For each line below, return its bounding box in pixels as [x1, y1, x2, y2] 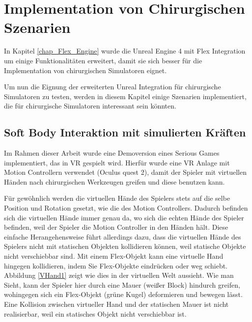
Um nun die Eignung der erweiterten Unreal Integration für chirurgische [4, 81, 221, 92]
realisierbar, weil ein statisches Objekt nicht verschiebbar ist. [4, 308, 187, 319]
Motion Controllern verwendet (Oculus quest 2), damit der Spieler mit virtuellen [4, 167, 247, 177]
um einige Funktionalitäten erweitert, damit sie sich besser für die [4, 55, 202, 65]
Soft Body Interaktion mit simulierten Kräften [4, 125, 246, 140]
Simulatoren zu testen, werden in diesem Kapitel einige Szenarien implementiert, [4, 91, 247, 101]
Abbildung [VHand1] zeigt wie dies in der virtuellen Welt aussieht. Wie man [4, 270, 234, 280]
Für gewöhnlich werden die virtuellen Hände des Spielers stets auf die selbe [4, 193, 230, 203]
